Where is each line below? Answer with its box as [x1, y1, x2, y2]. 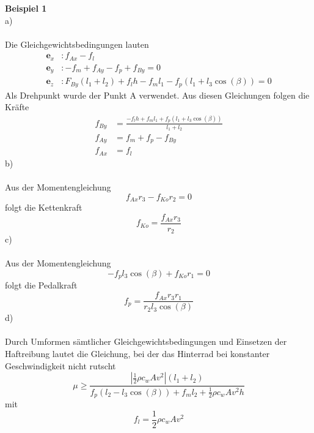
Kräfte [5, 100, 29, 113]
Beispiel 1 [5, 2, 47, 14]
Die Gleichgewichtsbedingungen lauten [5, 37, 149, 50]
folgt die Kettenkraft [5, 201, 82, 214]
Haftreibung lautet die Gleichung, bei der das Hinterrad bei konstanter [5, 347, 270, 360]
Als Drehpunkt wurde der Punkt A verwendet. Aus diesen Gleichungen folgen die [5, 88, 310, 101]
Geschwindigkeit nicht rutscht [5, 359, 116, 372]
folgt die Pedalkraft [5, 279, 78, 292]
